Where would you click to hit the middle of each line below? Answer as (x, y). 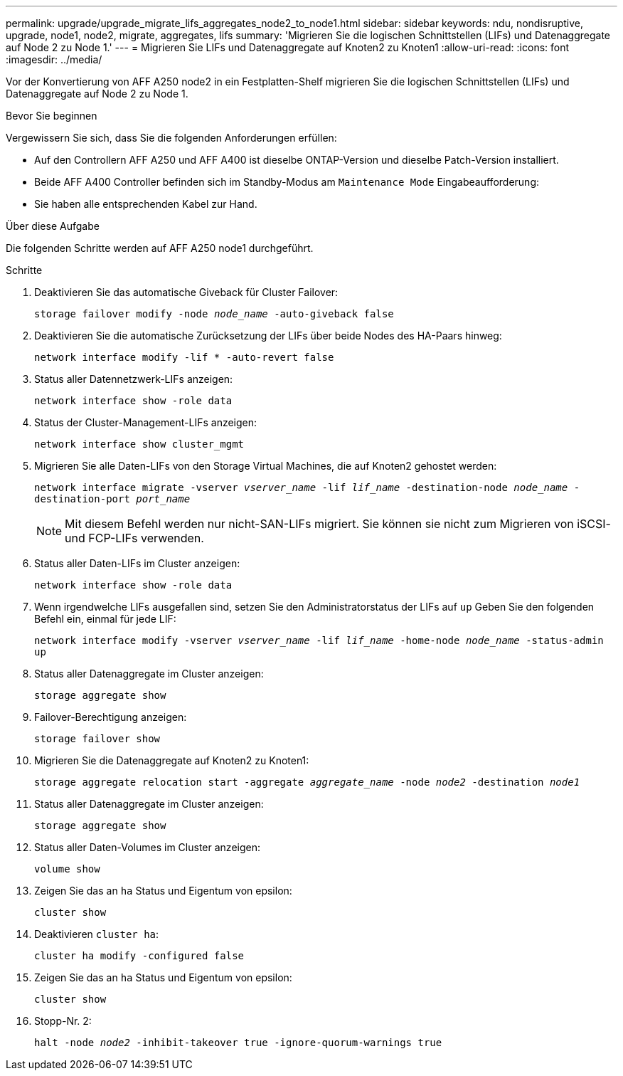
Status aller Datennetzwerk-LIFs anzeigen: (134, 379)
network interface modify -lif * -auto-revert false (184, 357)
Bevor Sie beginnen (52, 116)
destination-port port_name (112, 499)
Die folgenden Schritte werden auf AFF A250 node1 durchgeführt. (160, 248)
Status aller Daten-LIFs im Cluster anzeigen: (137, 563)
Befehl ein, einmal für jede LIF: (105, 619)
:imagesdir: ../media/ (54, 59)
